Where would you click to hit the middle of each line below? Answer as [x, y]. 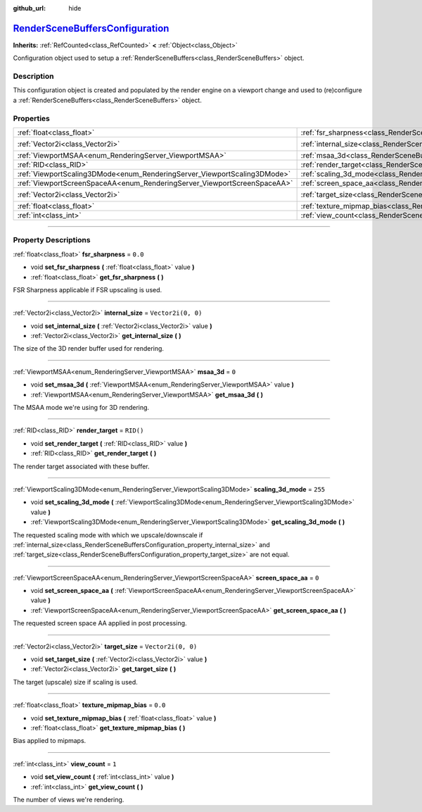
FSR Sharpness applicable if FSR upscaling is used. [88, 289]
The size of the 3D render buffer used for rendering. [89, 349]
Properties [32, 118]
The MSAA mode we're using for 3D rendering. [81, 408]
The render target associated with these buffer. [82, 466]
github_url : [29, 8]
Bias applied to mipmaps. [50, 741]
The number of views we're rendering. [69, 799]
